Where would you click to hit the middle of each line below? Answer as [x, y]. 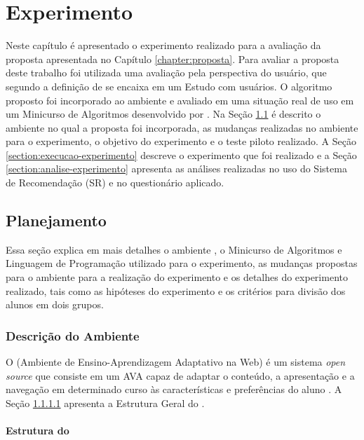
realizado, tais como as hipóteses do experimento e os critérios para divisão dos [176, 290]
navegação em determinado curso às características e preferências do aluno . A [174, 389]
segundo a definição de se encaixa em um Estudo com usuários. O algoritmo [169, 86]
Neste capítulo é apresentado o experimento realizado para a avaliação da [163, 45]
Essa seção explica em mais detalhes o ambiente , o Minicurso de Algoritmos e [174, 249]
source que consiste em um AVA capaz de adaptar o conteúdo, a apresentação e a [180, 375]
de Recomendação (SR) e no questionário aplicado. [115, 183]
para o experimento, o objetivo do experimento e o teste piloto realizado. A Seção [181, 141]
